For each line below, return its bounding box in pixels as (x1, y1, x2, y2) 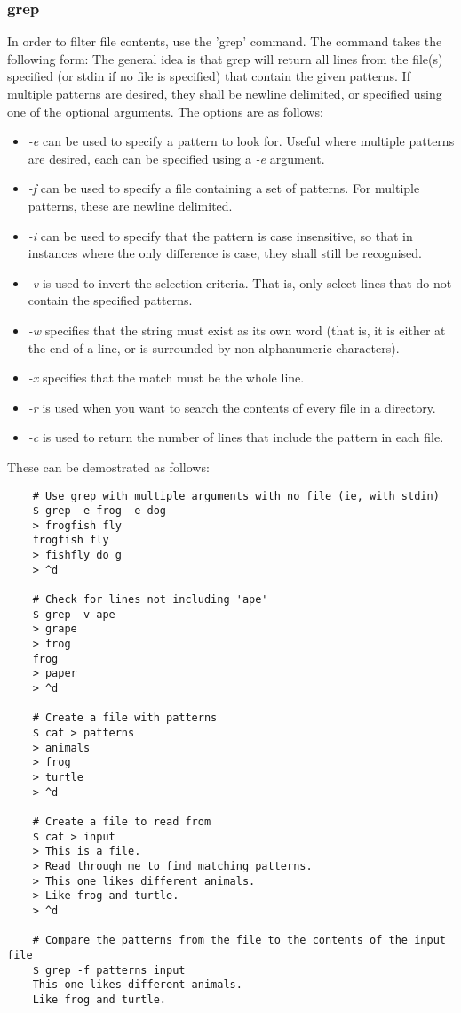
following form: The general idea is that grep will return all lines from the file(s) (7, 49, 443, 68)
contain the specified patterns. (28, 291, 193, 310)
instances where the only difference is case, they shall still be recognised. (28, 244, 422, 262)
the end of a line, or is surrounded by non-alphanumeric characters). (28, 338, 400, 357)
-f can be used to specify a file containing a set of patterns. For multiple (28, 179, 420, 197)
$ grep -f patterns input (32, 963, 186, 977)
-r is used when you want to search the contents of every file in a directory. (28, 398, 436, 416)
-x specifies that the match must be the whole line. (28, 368, 305, 387)
